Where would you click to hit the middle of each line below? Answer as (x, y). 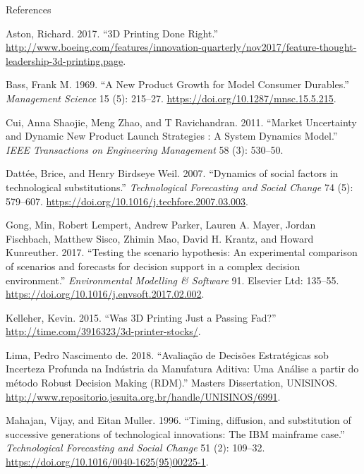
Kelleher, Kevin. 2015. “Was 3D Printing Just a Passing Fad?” (141, 317)
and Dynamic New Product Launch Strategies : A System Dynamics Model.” (172, 136)
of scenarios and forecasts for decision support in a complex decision (153, 266)
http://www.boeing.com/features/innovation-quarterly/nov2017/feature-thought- (181, 47)
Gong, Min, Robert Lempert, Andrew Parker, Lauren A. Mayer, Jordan (161, 225)
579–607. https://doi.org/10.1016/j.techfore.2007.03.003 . (127, 201)
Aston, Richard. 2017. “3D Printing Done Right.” (112, 33)
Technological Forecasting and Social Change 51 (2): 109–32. (135, 448)
